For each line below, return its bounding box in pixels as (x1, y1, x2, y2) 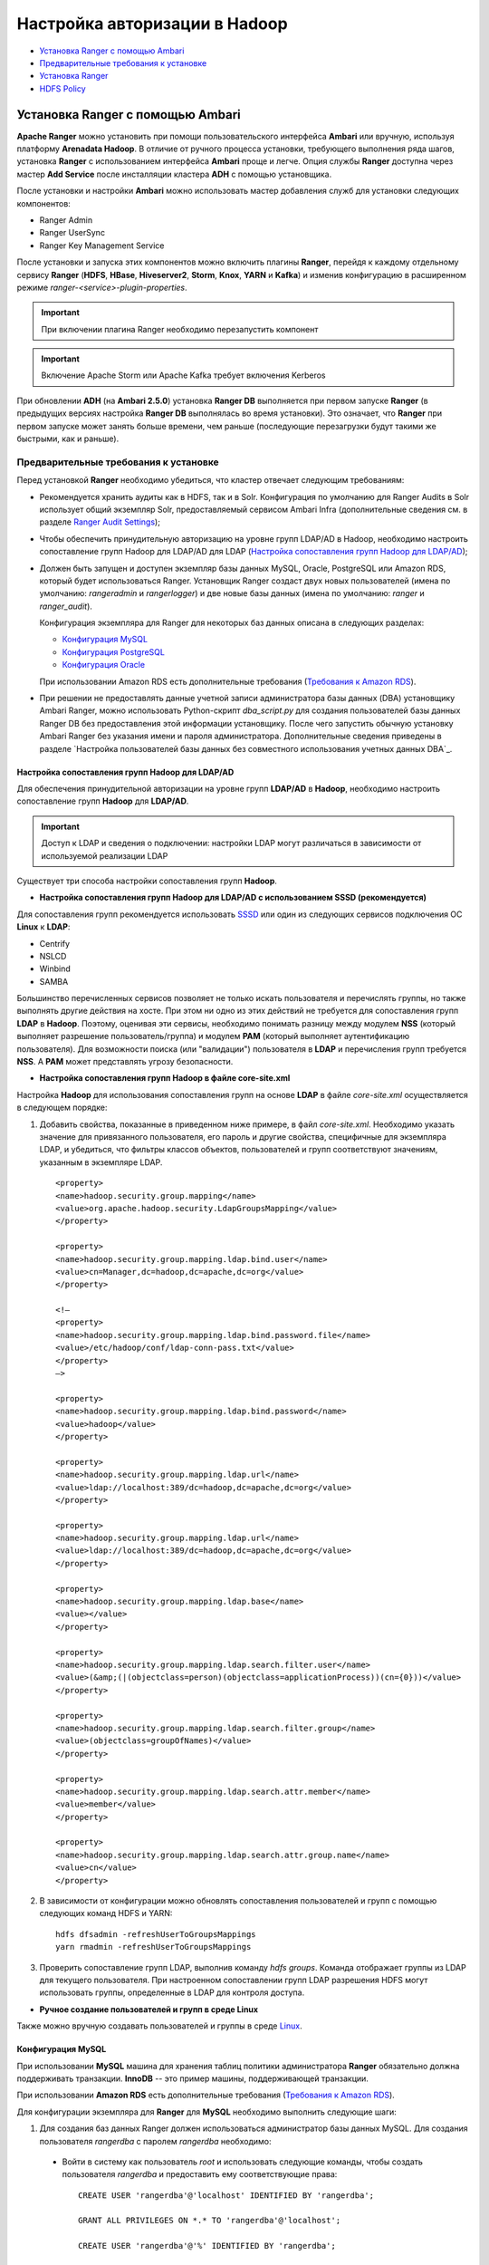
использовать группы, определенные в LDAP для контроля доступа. (39, 1987, 305, 1998)
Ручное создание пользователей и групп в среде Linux (39, 2003, 258, 2015)
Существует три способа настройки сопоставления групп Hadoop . (16, 875, 278, 886)
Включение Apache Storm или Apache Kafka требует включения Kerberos (41, 370, 326, 381)
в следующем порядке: (16, 1102, 108, 1113)
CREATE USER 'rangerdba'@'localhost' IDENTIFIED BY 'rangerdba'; (78, 2190, 375, 2201)
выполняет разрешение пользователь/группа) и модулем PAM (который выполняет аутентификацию (16, 1031, 410, 1042)
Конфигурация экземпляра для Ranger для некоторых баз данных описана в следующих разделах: (39, 617, 425, 629)
